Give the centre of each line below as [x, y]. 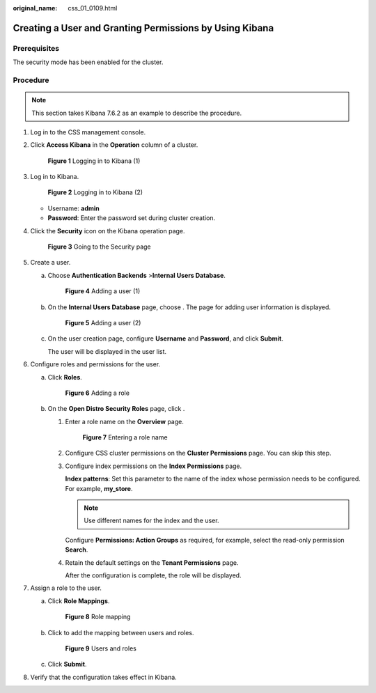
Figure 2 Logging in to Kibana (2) [95, 192]
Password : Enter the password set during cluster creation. [132, 218]
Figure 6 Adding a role [97, 393]
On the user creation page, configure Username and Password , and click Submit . [165, 338]
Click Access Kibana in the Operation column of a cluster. [114, 145]
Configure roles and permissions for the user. [95, 364]
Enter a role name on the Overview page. [125, 421]
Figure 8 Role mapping [98, 617]
